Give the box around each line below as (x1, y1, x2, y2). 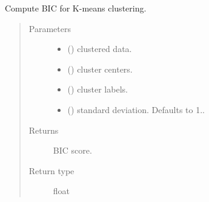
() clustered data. (67, 42, 132, 55)
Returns (28, 123, 59, 136)
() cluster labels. (67, 83, 128, 96)
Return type (28, 164, 75, 177)
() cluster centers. (67, 62, 133, 75)
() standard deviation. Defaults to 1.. (67, 103, 205, 116)
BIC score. (53, 144, 92, 157)
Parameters (28, 22, 71, 34)
